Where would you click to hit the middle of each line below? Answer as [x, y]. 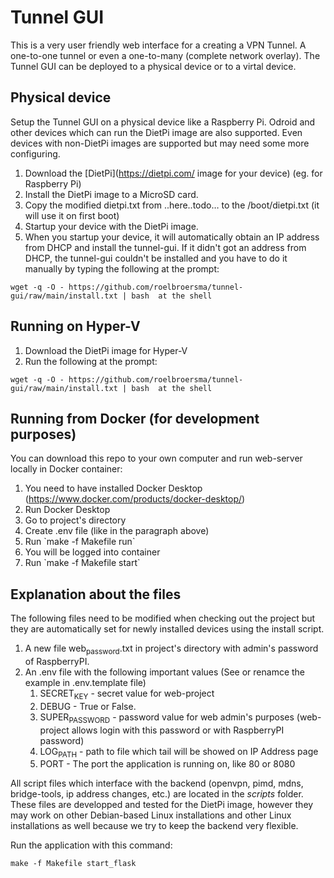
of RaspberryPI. [57, 661]
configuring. [35, 153]
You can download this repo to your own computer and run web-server [156, 458]
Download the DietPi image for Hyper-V [106, 350]
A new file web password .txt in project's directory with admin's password [171, 649]
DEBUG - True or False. [88, 706]
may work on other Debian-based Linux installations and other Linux [151, 815]
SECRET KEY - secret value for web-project [127, 694]
